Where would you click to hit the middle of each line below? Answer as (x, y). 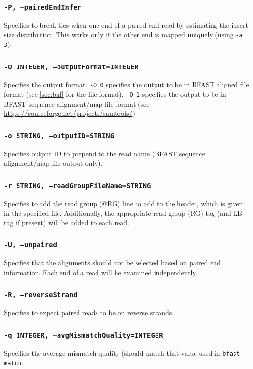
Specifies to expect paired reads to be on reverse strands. (89, 313)
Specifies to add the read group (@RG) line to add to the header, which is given (124, 203)
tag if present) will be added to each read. (67, 222)
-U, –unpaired (30, 245)
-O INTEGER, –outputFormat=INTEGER (71, 67)
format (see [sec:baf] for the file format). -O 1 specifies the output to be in (115, 94)
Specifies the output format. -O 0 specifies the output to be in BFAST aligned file (126, 84)
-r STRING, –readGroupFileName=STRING (78, 185)
